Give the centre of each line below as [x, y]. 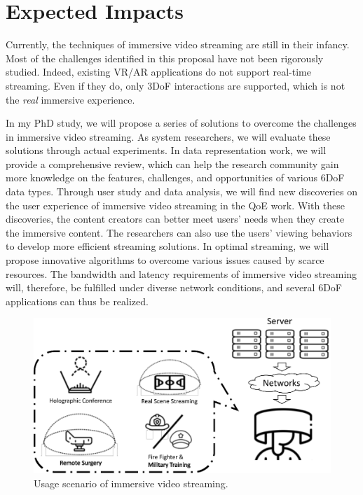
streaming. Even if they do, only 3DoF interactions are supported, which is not [176, 85]
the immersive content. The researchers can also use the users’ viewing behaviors [179, 232]
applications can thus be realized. [77, 301]
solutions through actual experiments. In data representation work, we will [166, 150]
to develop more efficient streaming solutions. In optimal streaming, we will [167, 246]
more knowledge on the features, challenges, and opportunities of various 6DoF [175, 177]
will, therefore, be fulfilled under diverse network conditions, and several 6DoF [174, 287]
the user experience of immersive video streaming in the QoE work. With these [176, 205]
